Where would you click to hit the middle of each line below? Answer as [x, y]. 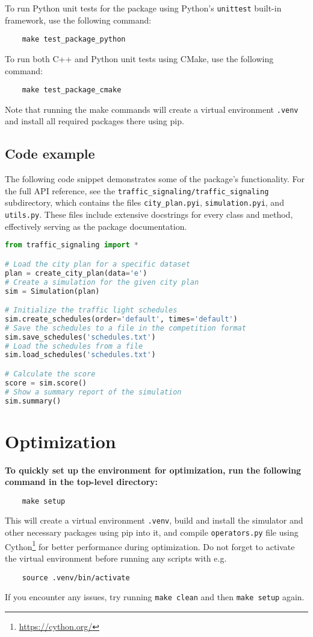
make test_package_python [74, 40]
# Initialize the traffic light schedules [91, 310]
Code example [50, 154]
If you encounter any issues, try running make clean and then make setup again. [155, 597]
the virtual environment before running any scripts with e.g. [116, 558]
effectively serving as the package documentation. [96, 226]
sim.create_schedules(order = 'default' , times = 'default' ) [121, 319]
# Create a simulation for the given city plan [102, 282]
